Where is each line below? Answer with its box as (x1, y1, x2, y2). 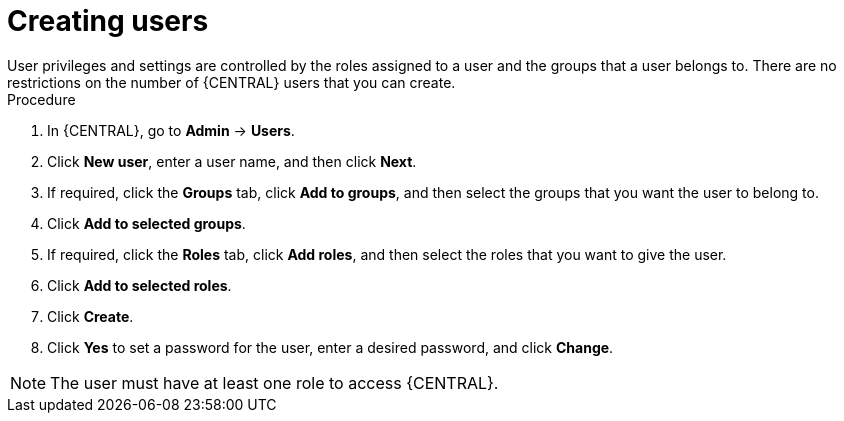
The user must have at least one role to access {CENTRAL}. (50, 372, 499, 393)
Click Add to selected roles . (47, 276, 232, 294)
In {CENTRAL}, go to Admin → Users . (47, 121, 295, 139)
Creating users (7, 4, 209, 38)
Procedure (7, 90, 76, 108)
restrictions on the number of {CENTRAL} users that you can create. (7, 73, 456, 91)
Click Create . (47, 307, 134, 325)
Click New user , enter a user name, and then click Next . (47, 152, 417, 170)
